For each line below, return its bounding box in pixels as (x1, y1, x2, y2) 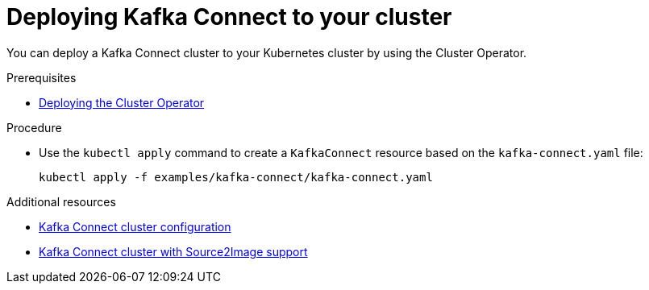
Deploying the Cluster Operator (39, 95, 205, 110)
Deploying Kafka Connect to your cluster (6, 3, 452, 31)
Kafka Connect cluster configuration (39, 219, 231, 234)
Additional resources (6, 194, 116, 209)
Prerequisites (6, 70, 77, 85)
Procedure (6, 120, 62, 135)
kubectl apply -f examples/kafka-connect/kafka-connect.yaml (39, 170, 433, 184)
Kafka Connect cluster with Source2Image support (39, 244, 308, 259)
